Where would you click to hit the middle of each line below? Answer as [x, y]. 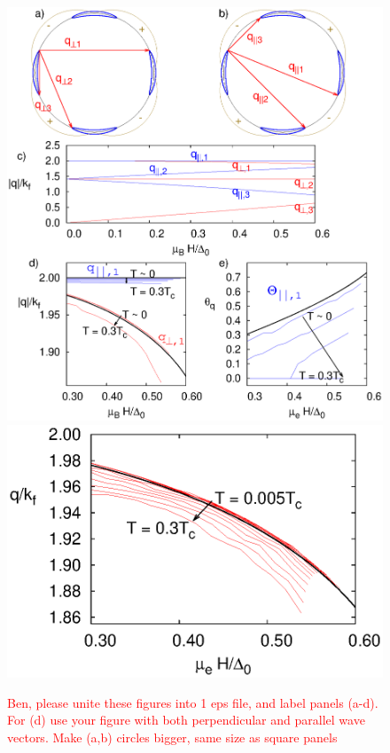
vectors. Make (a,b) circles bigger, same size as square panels [172, 737]
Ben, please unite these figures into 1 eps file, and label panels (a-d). [193, 702]
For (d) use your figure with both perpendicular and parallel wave [186, 720]
